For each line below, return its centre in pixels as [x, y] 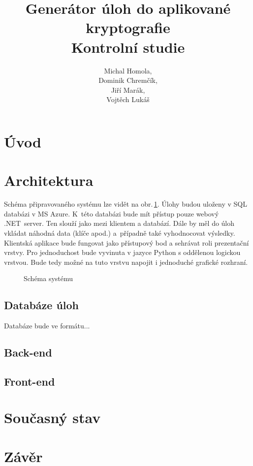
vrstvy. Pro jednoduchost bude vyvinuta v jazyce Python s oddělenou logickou [122, 252]
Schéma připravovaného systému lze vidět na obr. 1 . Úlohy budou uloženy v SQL [126, 204]
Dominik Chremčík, [128, 80]
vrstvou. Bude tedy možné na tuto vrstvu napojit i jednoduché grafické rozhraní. [126, 262]
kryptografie [128, 27]
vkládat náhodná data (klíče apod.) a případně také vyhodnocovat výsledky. [120, 233]
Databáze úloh [41, 305]
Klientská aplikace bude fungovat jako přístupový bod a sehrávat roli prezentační [126, 242]
